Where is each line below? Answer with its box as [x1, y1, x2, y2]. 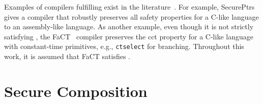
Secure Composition [4, 80, 148, 101]
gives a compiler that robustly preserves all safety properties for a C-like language [4, 11, 259, 22]
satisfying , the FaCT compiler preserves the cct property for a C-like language [4, 31, 253, 41]
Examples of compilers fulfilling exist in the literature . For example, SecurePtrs [4, 2, 255, 12]
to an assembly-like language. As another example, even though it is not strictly [4, 21, 254, 32]
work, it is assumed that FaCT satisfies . [4, 51, 130, 62]
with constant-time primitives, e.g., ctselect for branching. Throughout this [4, 41, 244, 51]
